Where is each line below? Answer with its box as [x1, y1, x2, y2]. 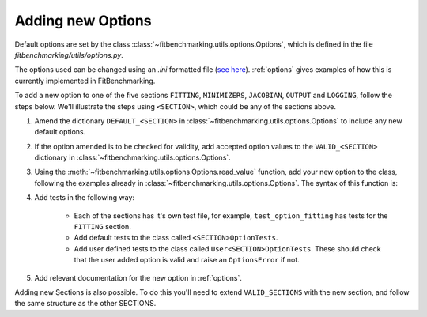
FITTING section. [74, 222, 132, 232]
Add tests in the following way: [34, 193, 134, 202]
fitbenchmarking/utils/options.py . [14, 50, 124, 59]
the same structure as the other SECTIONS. [14, 299, 157, 308]
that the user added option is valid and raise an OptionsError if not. [74, 255, 300, 265]
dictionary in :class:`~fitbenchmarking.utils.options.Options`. [34, 153, 231, 162]
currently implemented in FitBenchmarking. [14, 76, 156, 85]
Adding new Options [14, 12, 152, 29]
